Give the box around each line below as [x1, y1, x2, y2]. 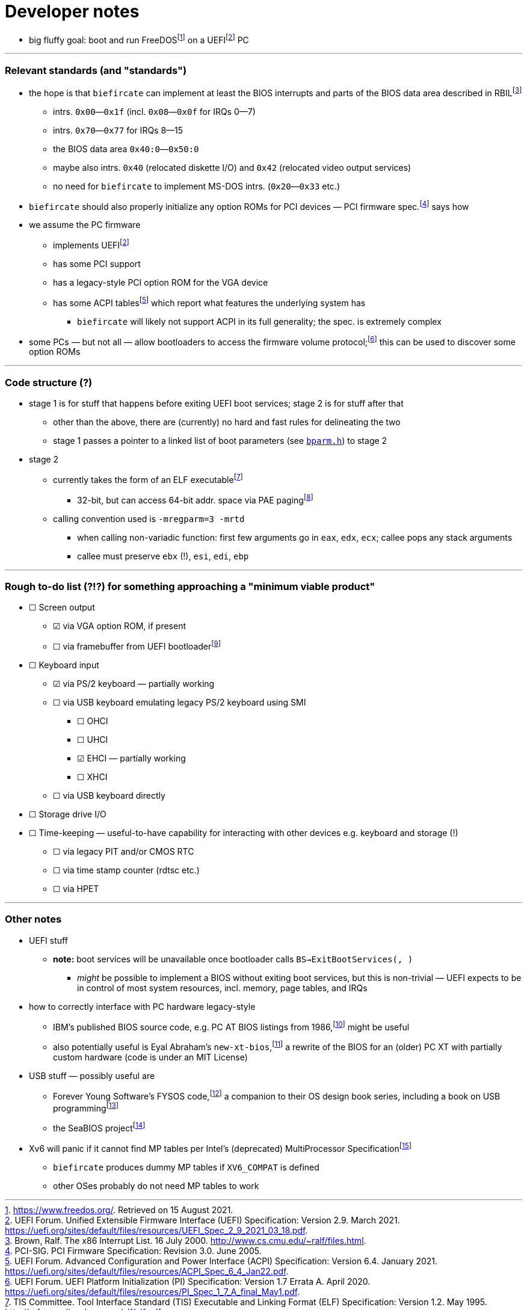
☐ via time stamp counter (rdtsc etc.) [53, 864, 200, 875]
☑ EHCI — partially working [77, 752, 186, 763]
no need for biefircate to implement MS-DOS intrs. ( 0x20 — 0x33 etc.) [53, 180, 340, 191]
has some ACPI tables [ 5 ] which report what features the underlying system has [53, 296, 366, 308]
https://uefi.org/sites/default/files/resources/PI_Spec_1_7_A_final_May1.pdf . [5, 1286, 300, 1297]
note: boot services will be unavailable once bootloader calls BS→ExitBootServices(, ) [53, 953, 413, 964]
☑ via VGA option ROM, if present [53, 621, 186, 632]
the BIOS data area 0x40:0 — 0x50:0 [53, 143, 199, 154]
